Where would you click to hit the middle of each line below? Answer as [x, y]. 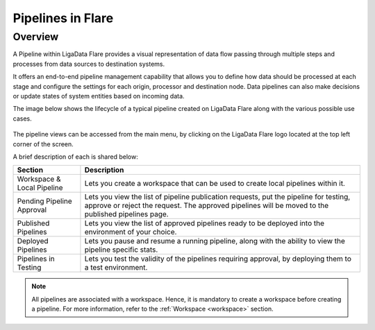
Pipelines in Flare [63, 18]
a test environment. [116, 268]
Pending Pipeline [44, 201]
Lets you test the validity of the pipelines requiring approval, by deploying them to [218, 259]
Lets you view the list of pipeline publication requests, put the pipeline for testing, [217, 197]
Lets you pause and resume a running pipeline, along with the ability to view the [215, 241]
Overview [36, 37]
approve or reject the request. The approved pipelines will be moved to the [207, 206]
